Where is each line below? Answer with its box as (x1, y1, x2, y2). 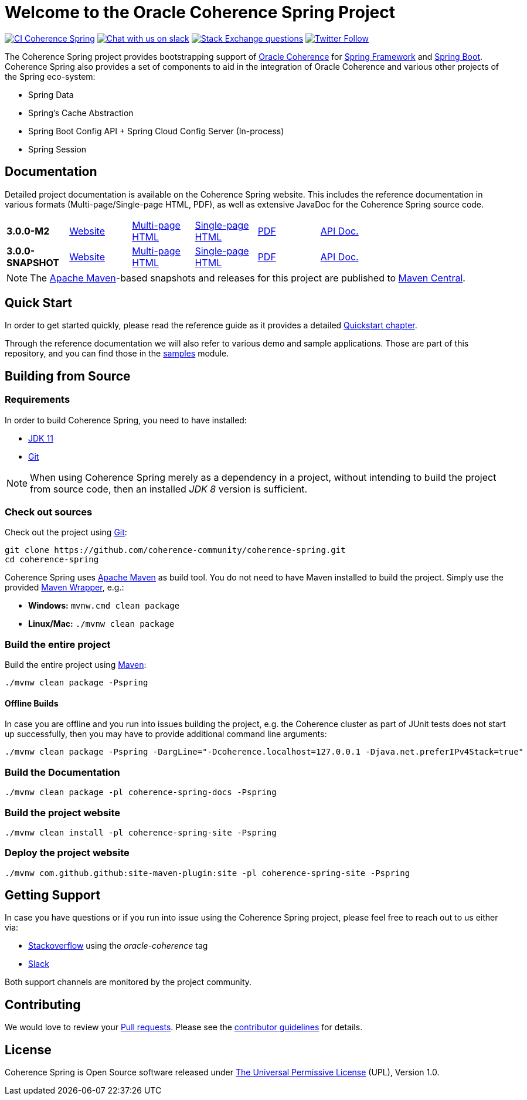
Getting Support (5, 888, 101, 903)
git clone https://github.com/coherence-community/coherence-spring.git (5, 545, 346, 555)
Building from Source (5, 368, 131, 383)
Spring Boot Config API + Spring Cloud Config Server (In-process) (28, 125, 284, 136)
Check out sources (5, 506, 93, 518)
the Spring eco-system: (5, 71, 96, 82)
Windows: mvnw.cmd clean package (28, 600, 180, 611)
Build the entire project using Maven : (5, 660, 147, 670)
